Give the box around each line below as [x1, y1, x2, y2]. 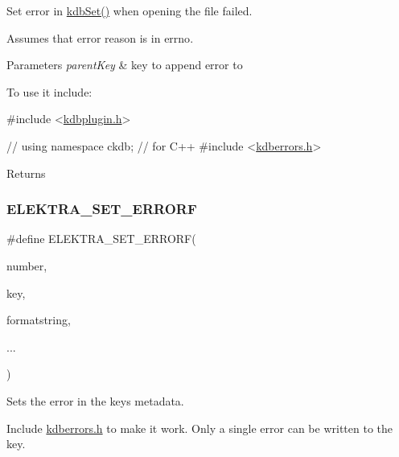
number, [6, 257, 47, 274]
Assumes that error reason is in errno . [6, 29, 194, 46]
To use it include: [6, 83, 93, 100]
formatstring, [6, 311, 71, 328]
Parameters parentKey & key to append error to [6, 56, 243, 73]
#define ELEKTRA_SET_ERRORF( [6, 230, 196, 247]
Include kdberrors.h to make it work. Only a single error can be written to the [6, 419, 393, 436]
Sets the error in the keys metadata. [6, 392, 184, 409]
